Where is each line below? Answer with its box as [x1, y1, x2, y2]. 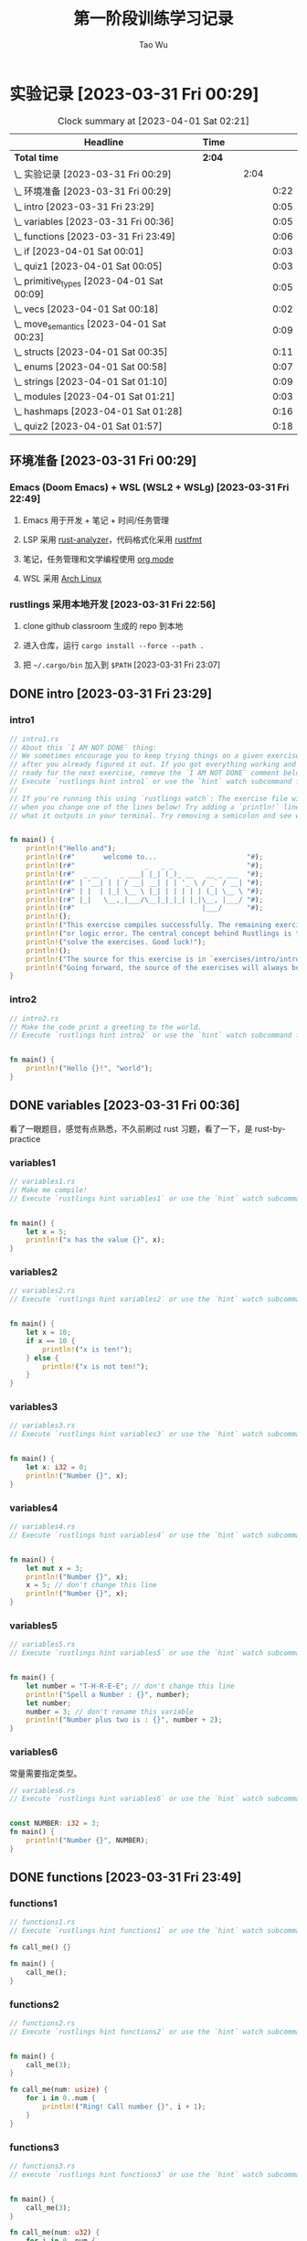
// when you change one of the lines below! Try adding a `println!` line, [9, 802, 304, 812]
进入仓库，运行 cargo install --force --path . [22, 640, 205, 651]
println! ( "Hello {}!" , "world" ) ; [26, 1064, 153, 1073]
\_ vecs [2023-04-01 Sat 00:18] [14, 303, 159, 315]
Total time [14, 151, 59, 164]
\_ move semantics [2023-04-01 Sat [14, 317, 166, 332]
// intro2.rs [9, 1014, 59, 1023]
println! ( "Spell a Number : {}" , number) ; [26, 1690, 190, 1699]
